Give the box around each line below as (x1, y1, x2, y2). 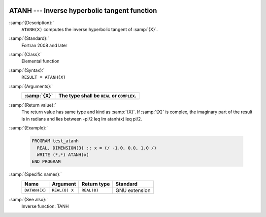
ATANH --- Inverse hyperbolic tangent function (9, 6, 157, 15)
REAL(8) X (52, 187, 74, 193)
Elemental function (21, 58, 60, 64)
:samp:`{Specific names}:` (9, 171, 62, 177)
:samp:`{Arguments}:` (9, 83, 53, 89)
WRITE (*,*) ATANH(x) (37, 152, 90, 157)
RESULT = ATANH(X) (21, 74, 66, 80)
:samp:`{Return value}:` (9, 102, 57, 108)
